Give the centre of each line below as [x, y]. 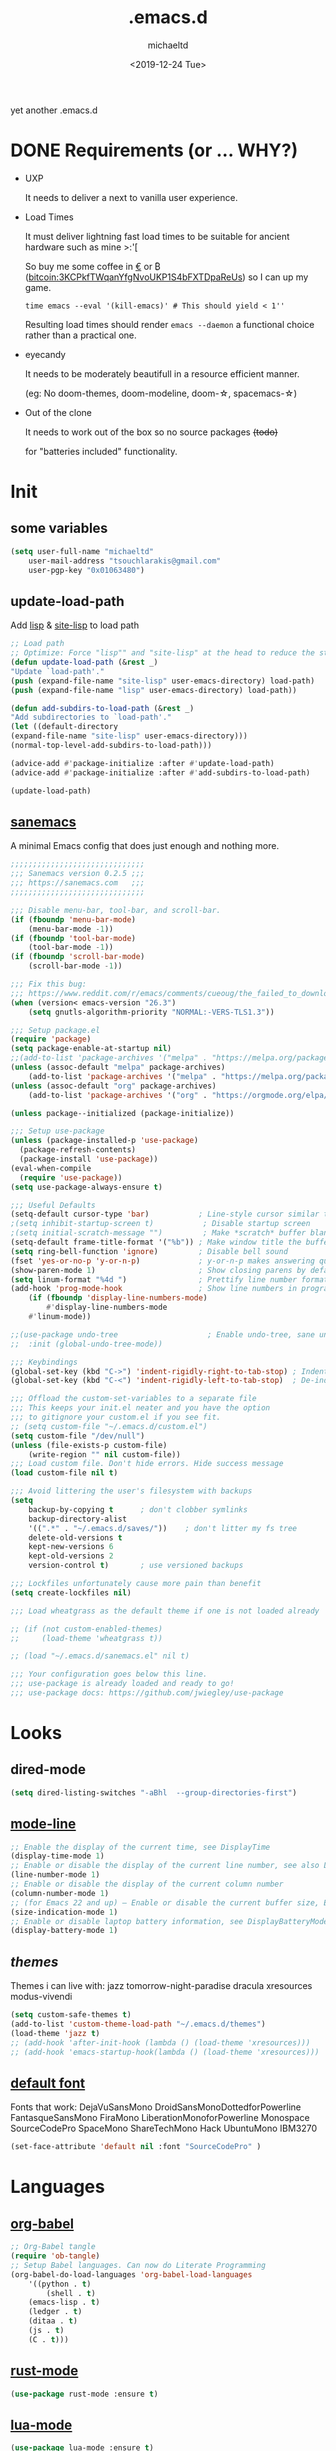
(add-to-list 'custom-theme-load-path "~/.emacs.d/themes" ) [138, 2024]
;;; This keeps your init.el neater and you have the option [140, 1408]
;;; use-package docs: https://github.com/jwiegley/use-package [147, 1693]
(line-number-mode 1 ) [55, 1875]
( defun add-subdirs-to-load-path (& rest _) [102, 708]
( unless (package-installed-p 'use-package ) [104, 1141]
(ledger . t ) [55, 2312]
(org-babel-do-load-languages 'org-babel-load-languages [131, 2274]
